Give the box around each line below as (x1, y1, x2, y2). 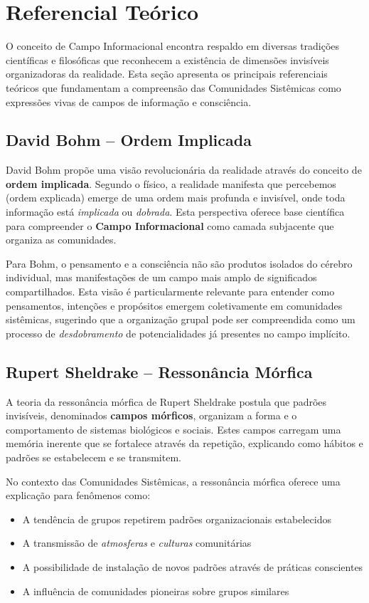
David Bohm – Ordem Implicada (6, 129, 252, 151)
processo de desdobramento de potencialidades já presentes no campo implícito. (6, 325, 351, 340)
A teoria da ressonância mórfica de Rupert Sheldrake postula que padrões (6, 394, 327, 409)
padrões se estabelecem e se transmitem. (6, 450, 181, 464)
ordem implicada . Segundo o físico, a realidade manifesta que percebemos (6, 176, 336, 191)
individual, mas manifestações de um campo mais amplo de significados (6, 270, 317, 285)
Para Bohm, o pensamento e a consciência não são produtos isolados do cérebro (6, 256, 353, 271)
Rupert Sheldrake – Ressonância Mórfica (6, 360, 313, 382)
